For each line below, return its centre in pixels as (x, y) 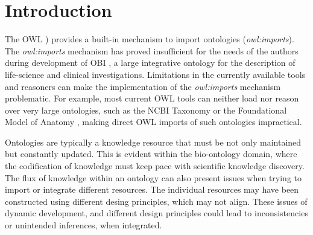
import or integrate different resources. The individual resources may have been (152, 189)
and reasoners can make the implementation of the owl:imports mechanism (143, 86)
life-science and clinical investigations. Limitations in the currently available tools (155, 74)
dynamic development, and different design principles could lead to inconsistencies (156, 213)
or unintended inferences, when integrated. (84, 225)
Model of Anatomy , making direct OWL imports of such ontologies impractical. (153, 122)
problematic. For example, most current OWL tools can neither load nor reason (152, 98)
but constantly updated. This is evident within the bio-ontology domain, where (151, 154)
